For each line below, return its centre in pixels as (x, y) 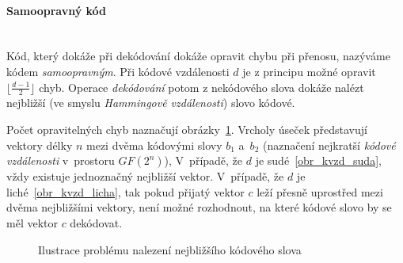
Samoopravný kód (57, 10)
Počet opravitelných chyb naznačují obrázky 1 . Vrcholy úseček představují (187, 129)
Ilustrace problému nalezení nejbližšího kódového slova (170, 249)
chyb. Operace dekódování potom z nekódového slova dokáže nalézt (201, 87)
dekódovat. (96, 222)
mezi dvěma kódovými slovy (154, 145)
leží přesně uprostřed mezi (320, 191)
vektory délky (40, 145)
